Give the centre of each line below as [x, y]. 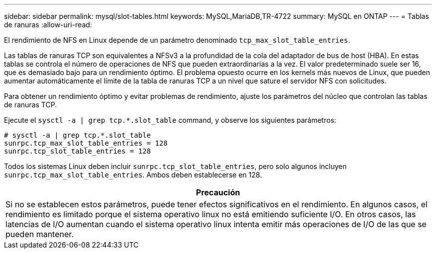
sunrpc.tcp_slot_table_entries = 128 [78, 151]
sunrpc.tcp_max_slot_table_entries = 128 [86, 143]
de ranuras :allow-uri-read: [48, 25]
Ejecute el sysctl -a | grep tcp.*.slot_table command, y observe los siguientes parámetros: [170, 120]
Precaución [218, 192]
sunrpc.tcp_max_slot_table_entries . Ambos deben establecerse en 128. [133, 175]
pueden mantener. [40, 234]
